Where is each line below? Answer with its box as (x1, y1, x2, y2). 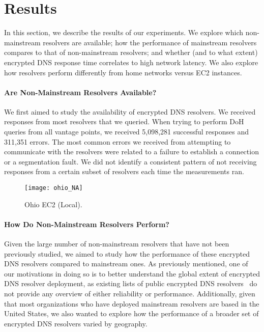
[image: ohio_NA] (24, 184, 83, 192)
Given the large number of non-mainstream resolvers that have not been (4, 238, 229, 249)
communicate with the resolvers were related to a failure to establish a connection (4, 146, 259, 157)
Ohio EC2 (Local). (24, 199, 82, 209)
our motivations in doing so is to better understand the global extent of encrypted (4, 268, 260, 279)
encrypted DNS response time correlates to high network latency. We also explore (4, 57, 258, 67)
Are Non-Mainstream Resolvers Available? (4, 87, 157, 97)
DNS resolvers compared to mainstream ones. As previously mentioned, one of (4, 258, 248, 269)
